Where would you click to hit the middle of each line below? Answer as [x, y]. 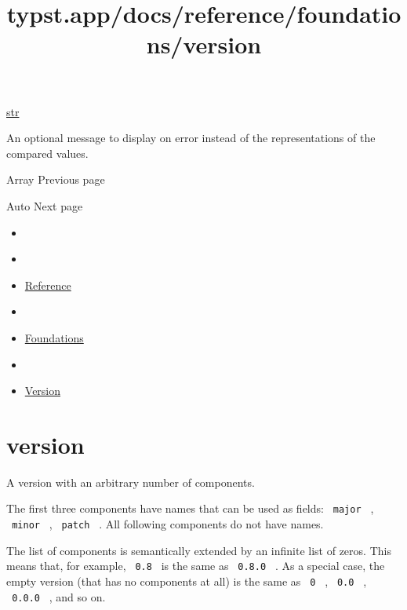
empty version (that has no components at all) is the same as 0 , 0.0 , [187, 581]
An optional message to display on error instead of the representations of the [191, 138]
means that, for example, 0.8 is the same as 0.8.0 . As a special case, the [196, 566]
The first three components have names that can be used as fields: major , [190, 508]
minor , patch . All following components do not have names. [168, 524]
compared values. [47, 153]
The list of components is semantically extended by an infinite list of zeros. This [199, 550]
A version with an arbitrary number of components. [131, 482]
